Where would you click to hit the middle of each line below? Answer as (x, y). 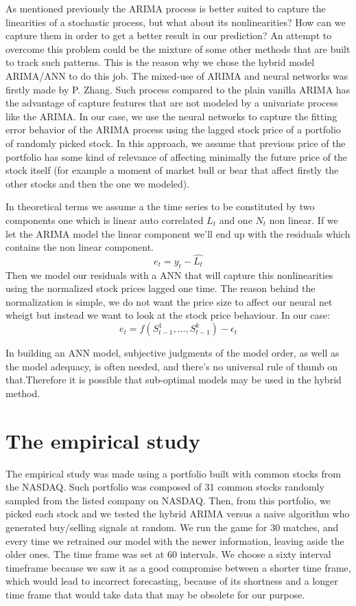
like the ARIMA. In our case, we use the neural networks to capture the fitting (171, 116)
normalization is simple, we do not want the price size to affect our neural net (169, 301)
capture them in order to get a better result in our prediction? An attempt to (169, 35)
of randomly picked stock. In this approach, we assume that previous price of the (176, 143)
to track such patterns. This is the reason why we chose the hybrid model (160, 62)
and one (236, 220)
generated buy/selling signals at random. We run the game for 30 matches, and (172, 527)
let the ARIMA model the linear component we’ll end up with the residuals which (178, 233)
